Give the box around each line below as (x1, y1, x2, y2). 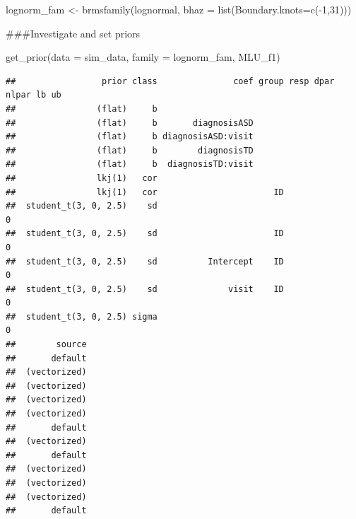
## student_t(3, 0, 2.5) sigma (6, 311, 158, 322)
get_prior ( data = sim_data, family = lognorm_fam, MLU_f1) (6, 49, 280, 64)
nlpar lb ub (6, 90, 61, 100)
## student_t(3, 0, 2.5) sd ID (6, 228, 284, 239)
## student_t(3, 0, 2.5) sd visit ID (6, 284, 284, 294)
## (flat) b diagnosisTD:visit (6, 159, 254, 170)
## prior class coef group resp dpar (6, 76, 335, 86)
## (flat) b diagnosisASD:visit (6, 132, 254, 142)
